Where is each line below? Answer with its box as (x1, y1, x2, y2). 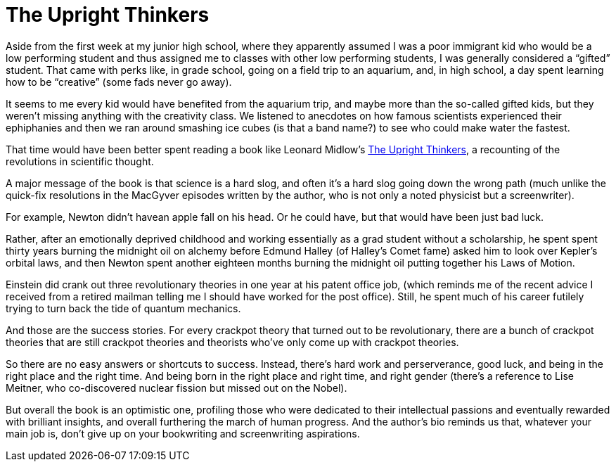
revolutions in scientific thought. (6, 155, 154, 167)
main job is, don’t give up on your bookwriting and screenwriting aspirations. (6, 427, 360, 440)
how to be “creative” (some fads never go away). (6, 75, 232, 88)
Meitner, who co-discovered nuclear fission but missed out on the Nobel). (6, 381, 347, 394)
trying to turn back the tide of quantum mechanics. (6, 302, 241, 314)
